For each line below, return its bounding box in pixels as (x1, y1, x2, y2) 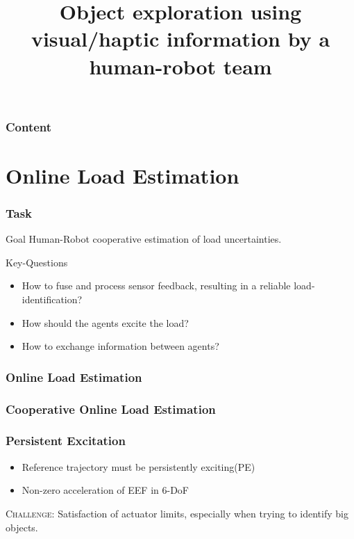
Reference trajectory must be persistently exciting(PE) (22, 459, 255, 474)
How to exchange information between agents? (22, 339, 219, 353)
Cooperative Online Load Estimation (6, 400, 216, 417)
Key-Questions (6, 255, 68, 269)
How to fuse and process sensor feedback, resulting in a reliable (22, 278, 291, 293)
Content (6, 118, 52, 135)
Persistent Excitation (6, 432, 126, 449)
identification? (22, 292, 83, 307)
